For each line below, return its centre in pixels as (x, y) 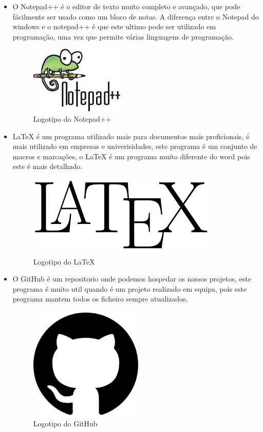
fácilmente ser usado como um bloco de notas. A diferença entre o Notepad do (136, 16)
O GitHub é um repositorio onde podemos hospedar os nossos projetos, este (132, 279)
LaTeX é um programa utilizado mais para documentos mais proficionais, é (131, 136)
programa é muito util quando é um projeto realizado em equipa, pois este (130, 288)
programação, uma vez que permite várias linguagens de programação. (123, 36)
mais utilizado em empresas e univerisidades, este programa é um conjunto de (135, 146)
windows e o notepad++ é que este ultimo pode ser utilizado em (114, 26)
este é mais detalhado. (48, 166)
